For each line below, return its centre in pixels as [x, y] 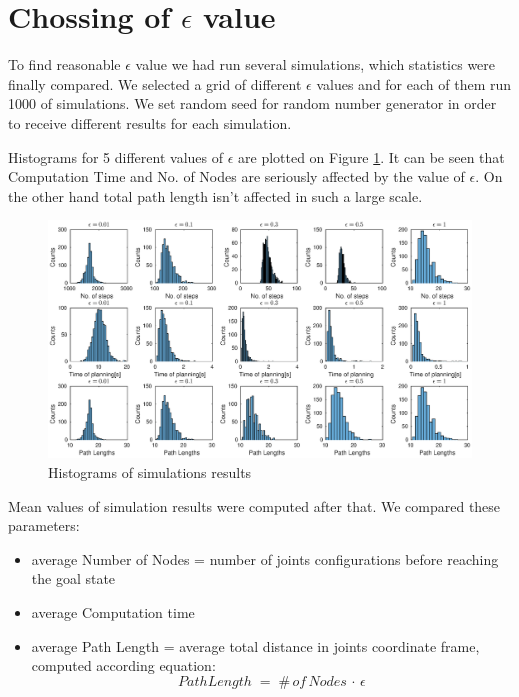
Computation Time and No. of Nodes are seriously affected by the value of [236, 176]
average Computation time [113, 611]
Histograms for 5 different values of [115, 156]
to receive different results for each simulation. [150, 122]
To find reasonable [64, 64]
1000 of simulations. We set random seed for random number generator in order [252, 103]
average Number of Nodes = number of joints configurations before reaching [265, 558]
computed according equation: [123, 665]
